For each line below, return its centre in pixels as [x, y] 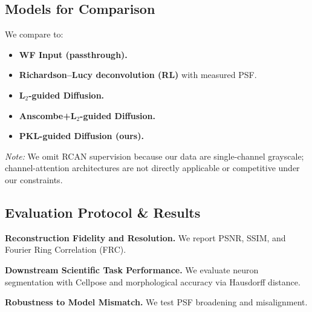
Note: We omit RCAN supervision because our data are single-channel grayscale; [154, 156]
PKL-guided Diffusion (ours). [81, 136]
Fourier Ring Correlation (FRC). [66, 249]
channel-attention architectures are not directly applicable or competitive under [152, 168]
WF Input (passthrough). [73, 54]
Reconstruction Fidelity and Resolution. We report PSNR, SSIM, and [145, 237]
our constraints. [34, 179]
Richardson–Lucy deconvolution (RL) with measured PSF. [138, 75]
